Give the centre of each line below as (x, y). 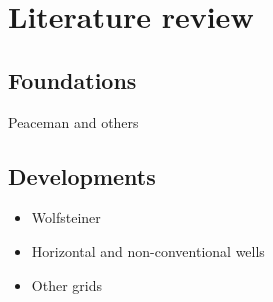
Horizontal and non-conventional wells (148, 250)
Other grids (66, 284)
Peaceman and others (73, 121)
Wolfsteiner (66, 217)
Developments (82, 175)
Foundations (72, 79)
